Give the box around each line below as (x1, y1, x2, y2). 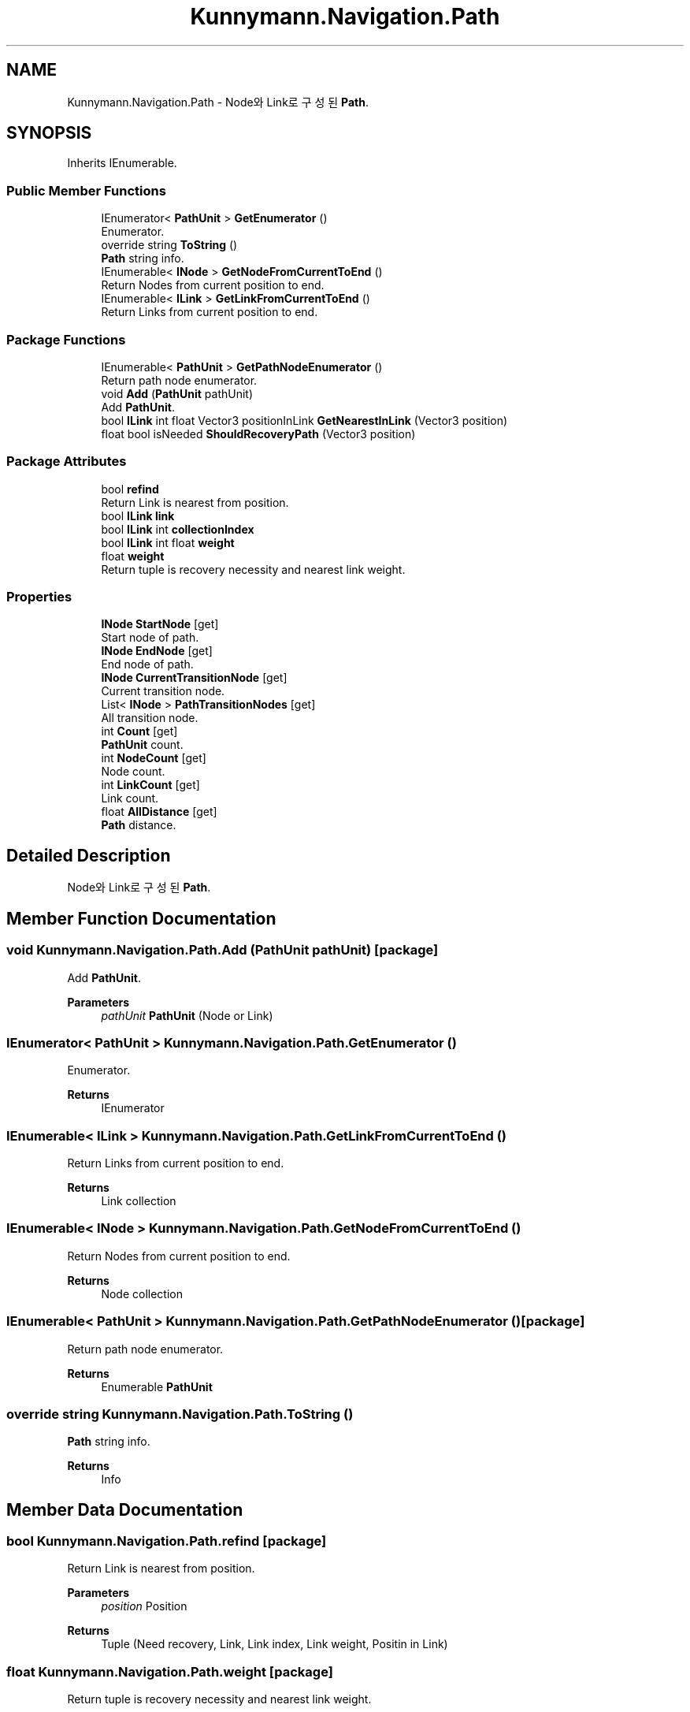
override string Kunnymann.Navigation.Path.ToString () (6, 1405, 354, 1422)
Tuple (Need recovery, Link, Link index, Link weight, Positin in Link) (101, 1637, 448, 1651)
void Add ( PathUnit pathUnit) (101, 386, 254, 400)
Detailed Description (6, 845, 171, 865)
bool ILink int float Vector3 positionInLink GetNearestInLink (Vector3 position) (101, 413, 508, 427)
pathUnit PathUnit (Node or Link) (101, 1008, 273, 1022)
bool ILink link (101, 508, 175, 523)
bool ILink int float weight (101, 535, 235, 549)
